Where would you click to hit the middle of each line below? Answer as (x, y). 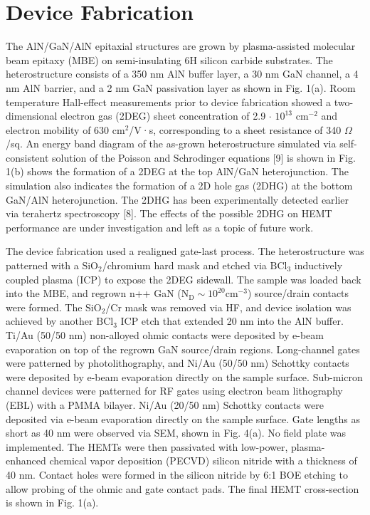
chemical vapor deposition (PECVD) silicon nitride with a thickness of (203, 461)
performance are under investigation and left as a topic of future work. (160, 227)
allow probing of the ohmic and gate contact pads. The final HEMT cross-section (183, 488)
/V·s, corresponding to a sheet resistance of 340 (235, 129)
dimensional (32, 116)
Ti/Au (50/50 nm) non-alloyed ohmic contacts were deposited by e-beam (165, 335)
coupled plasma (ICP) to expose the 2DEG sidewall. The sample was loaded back (184, 279)
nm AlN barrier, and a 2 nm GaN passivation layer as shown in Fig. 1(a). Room (181, 87)
